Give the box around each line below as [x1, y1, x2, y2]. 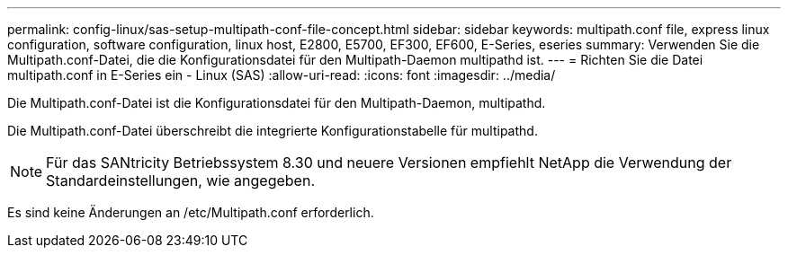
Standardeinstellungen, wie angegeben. [46, 171, 315, 189]
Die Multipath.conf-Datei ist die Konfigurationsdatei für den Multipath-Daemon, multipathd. [7, 95, 546, 110]
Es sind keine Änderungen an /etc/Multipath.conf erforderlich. [7, 205, 374, 220]
